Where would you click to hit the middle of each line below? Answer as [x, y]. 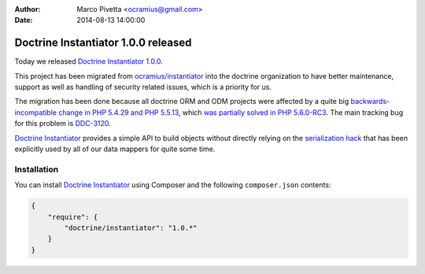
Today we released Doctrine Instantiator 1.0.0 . [89, 61]
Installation [37, 169]
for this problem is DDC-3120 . [63, 124]
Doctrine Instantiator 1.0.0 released [103, 43]
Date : [24, 20]
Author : [28, 9]
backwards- [370, 102]
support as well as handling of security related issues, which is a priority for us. [143, 87]
